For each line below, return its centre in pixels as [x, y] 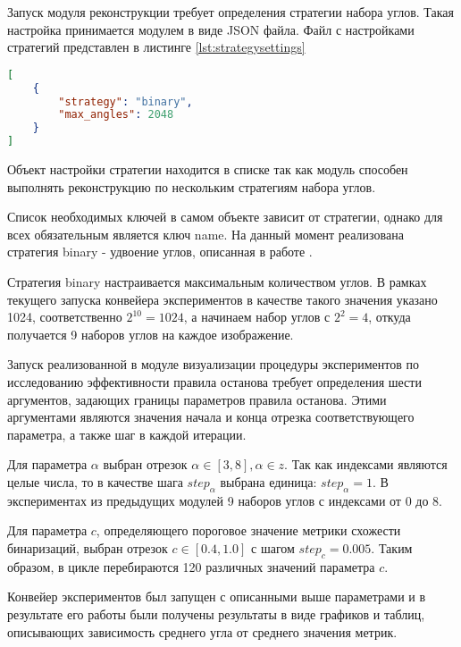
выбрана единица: [268, 481]
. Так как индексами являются [366, 464]
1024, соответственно [65, 317]
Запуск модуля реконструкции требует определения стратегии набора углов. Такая [230, 12]
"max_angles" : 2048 [116, 115]
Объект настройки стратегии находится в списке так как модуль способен [208, 169]
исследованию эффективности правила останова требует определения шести [214, 381]
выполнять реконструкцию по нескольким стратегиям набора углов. [192, 186]
